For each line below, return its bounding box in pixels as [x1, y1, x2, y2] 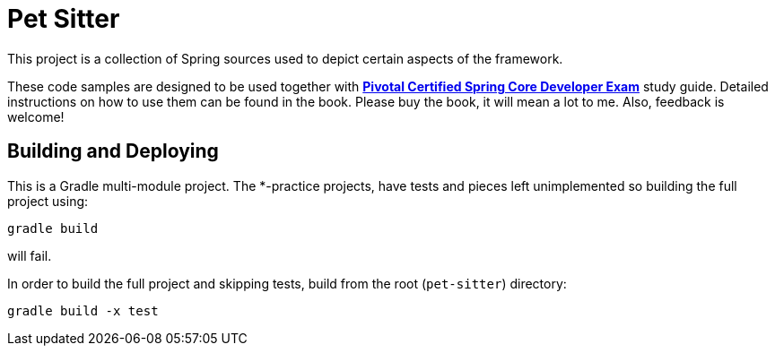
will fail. [7, 247, 52, 263]
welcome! [7, 108, 65, 125]
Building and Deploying [7, 140, 219, 163]
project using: [7, 193, 89, 209]
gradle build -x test [7, 303, 159, 318]
